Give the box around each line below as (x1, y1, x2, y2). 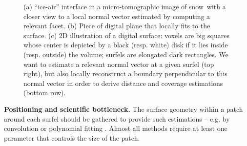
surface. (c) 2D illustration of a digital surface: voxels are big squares (23, 30, 230, 40)
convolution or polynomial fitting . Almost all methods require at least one (4, 123, 227, 133)
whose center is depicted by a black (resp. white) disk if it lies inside (23, 40, 228, 50)
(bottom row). (23, 87, 66, 98)
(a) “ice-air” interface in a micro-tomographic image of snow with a (23, 1, 226, 11)
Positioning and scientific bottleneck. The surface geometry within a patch (4, 104, 243, 114)
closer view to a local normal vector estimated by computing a (23, 11, 210, 21)
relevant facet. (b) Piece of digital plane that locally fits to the (23, 21, 210, 31)
